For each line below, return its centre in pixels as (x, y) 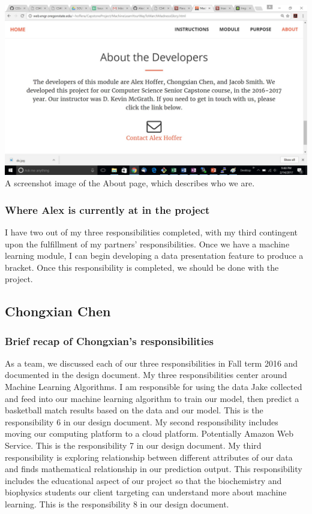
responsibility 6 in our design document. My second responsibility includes (142, 421)
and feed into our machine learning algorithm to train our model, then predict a (152, 398)
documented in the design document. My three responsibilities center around (146, 375)
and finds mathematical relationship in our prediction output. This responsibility (154, 469)
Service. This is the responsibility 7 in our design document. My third (133, 445)
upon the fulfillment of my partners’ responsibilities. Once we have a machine (147, 244)
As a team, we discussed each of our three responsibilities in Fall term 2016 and (151, 363)
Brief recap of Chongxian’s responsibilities (109, 341)
